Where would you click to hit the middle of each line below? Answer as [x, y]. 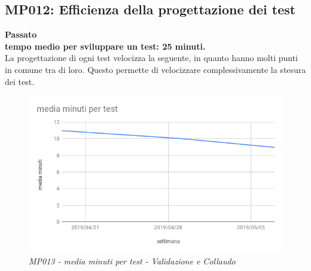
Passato [21, 34]
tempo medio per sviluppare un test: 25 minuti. [105, 46]
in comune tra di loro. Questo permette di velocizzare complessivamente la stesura [155, 69]
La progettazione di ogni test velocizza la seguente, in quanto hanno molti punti [151, 58]
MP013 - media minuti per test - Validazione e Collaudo [132, 261]
